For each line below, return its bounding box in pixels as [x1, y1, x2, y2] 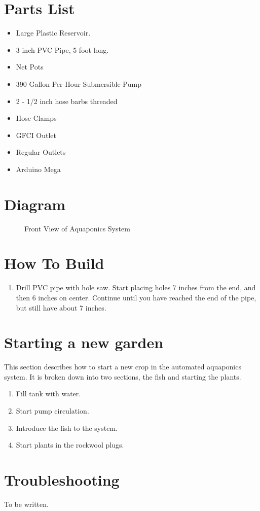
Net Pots [16, 61, 44, 72]
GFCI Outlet [16, 129, 57, 140]
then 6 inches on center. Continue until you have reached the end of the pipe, [16, 292, 256, 302]
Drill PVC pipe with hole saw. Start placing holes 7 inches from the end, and [16, 282, 256, 293]
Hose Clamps [16, 113, 57, 123]
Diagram [4, 193, 66, 214]
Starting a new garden [4, 332, 164, 353]
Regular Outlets [16, 147, 66, 157]
